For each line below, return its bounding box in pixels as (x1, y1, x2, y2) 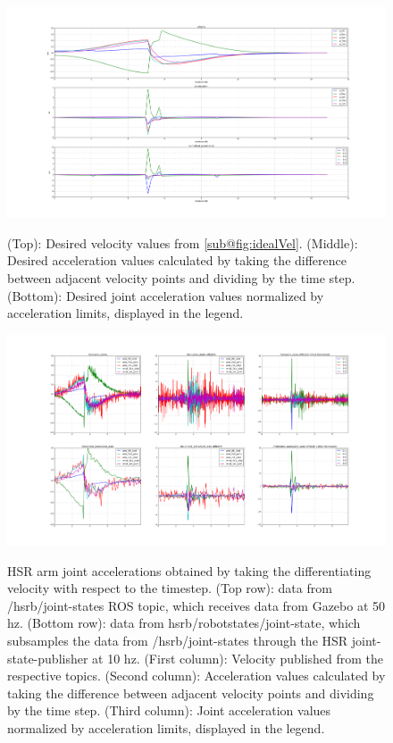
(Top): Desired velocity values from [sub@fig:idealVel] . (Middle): (7, 233, 358, 252)
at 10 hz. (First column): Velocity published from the (92, 648, 384, 667)
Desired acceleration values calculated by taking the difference (7, 251, 347, 270)
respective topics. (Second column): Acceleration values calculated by (7, 666, 386, 685)
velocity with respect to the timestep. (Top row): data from (7, 579, 332, 597)
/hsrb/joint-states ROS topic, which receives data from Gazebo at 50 (7, 596, 386, 614)
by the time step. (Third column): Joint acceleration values (7, 701, 331, 720)
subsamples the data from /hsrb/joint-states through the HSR (7, 631, 348, 649)
